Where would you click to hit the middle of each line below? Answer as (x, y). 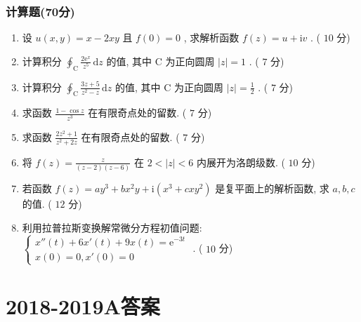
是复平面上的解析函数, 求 (272, 188)
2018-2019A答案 (83, 306)
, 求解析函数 (211, 38)
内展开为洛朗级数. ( (241, 162)
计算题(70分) (40, 11)
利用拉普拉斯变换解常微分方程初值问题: (112, 227)
